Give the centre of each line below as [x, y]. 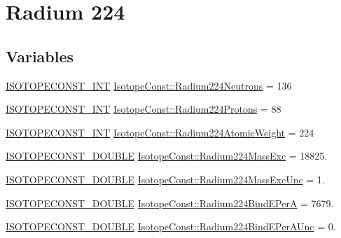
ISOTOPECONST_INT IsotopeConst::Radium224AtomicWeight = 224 [160, 132]
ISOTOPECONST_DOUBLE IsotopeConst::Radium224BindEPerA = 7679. [170, 203]
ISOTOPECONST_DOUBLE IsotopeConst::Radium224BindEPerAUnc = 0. [171, 226]
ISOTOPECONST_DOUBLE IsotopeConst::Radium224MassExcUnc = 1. [165, 179]
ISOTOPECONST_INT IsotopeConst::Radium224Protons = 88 [144, 109]
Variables [40, 56]
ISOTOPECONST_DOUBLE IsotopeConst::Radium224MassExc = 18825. [167, 156]
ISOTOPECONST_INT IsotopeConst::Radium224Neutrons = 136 [149, 85]
